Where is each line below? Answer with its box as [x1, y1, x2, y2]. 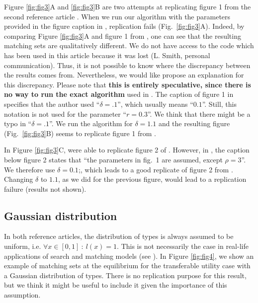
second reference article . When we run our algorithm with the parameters [4, 11, 231, 21]
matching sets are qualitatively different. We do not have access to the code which [4, 40, 254, 51]
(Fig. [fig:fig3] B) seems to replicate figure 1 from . [4, 128, 156, 138]
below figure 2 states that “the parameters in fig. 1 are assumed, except [4, 154, 223, 164]
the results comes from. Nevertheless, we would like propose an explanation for [4, 70, 244, 80]
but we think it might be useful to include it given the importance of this [4, 280, 227, 290]
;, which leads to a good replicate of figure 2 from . [78, 164, 233, 174]
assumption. [4, 290, 41, 300]
